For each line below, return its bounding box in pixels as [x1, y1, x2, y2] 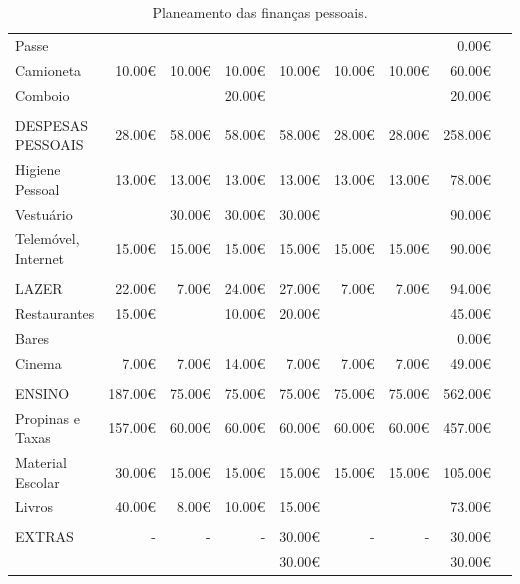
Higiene [15, 159, 61, 180]
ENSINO [15, 382, 70, 403]
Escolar [15, 471, 60, 492]
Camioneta [15, 59, 82, 80]
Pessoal [15, 178, 60, 199]
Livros [15, 496, 54, 517]
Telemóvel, [15, 228, 80, 249]
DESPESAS [15, 114, 89, 135]
